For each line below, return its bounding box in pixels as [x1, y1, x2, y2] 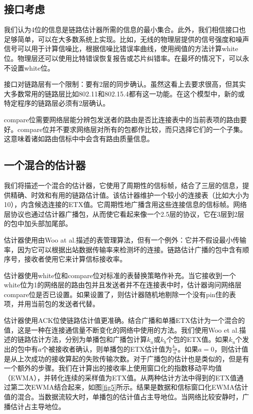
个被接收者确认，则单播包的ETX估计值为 [41, 343, 172, 354]
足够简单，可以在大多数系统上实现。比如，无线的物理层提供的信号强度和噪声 [4, 34, 249, 44]
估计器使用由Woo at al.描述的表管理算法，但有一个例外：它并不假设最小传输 [4, 234, 247, 245]
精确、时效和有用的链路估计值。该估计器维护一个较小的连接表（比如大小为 [10, 189, 249, 200]
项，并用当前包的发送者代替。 [4, 299, 99, 309]
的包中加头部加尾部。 [4, 218, 72, 228]
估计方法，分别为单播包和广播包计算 [31, 334, 147, 344]
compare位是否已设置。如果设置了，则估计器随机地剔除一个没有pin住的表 [4, 289, 236, 299]
